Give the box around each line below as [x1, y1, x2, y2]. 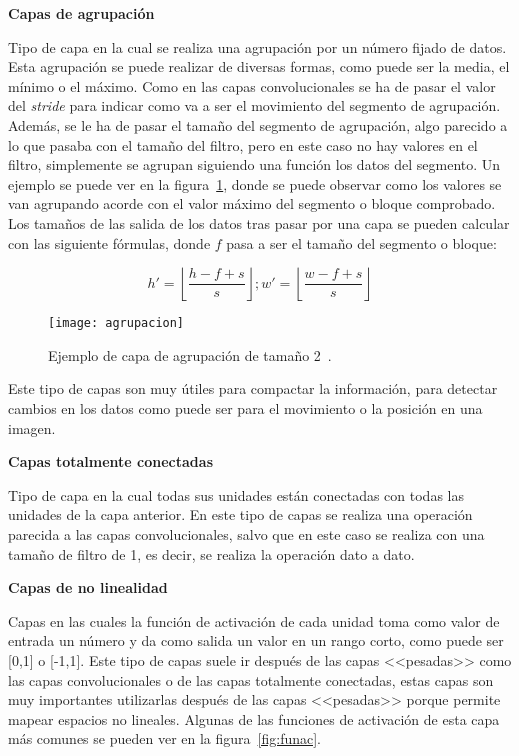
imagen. [8, 417, 56, 438]
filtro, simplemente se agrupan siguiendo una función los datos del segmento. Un [8, 154, 501, 175]
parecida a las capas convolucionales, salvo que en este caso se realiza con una [8, 523, 485, 544]
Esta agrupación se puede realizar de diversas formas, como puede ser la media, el [8, 56, 510, 77]
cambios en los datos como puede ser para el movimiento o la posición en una [8, 397, 483, 418]
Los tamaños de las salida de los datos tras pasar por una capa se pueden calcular [8, 212, 510, 233]
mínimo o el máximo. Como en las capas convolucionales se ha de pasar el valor [8, 75, 496, 96]
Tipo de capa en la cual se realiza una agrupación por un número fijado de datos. [8, 36, 507, 57]
